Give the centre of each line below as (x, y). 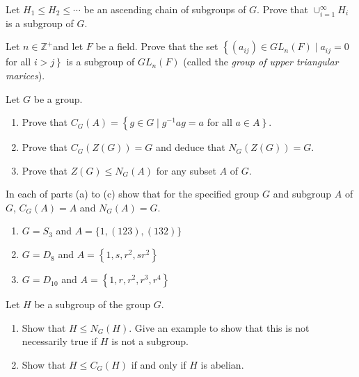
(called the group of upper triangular (261, 62)
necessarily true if (59, 341)
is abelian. (222, 364)
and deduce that (191, 147)
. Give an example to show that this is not (219, 327)
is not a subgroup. (150, 341)
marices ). (25, 75)
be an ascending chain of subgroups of (165, 9)
